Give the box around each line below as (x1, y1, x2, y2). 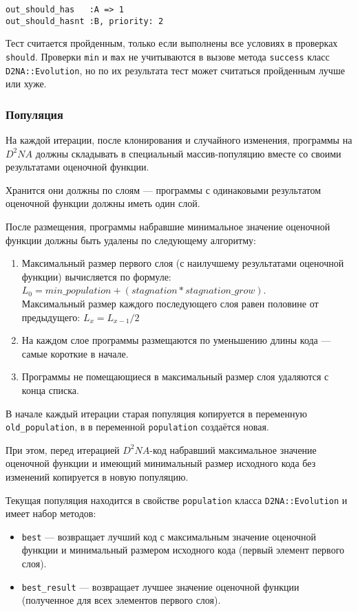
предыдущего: (21, 309, 81, 324)
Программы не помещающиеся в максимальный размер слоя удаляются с (21, 369, 329, 384)
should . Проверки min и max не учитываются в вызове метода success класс (6, 49, 330, 63)
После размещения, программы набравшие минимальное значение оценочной (6, 219, 330, 233)
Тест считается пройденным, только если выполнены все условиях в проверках (6, 36, 338, 50)
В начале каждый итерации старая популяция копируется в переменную (6, 406, 307, 420)
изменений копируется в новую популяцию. (6, 469, 189, 483)
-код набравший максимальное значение (149, 442, 317, 457)
